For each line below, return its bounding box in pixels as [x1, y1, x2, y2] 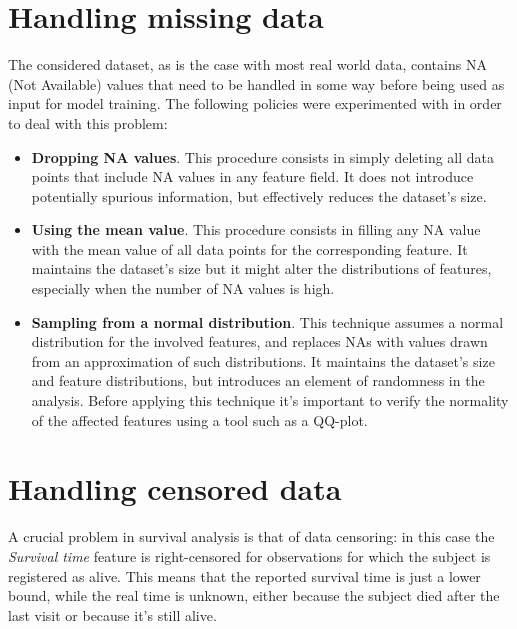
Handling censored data [8, 468, 342, 509]
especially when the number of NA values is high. [31, 278, 335, 299]
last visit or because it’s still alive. [8, 604, 217, 625]
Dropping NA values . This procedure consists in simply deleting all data [31, 146, 495, 167]
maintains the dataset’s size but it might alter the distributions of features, [31, 258, 492, 279]
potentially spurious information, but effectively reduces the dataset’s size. [31, 185, 487, 206]
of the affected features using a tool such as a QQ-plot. [31, 409, 368, 430]
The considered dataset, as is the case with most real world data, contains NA [8, 54, 487, 75]
